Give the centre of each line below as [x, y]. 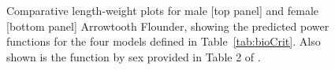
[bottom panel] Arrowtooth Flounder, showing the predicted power [168, 26]
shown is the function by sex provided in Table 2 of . [134, 56]
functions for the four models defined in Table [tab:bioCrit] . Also [164, 41]
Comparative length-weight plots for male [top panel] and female [163, 10]
